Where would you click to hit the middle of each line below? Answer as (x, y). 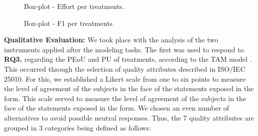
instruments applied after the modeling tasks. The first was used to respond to (124, 49)
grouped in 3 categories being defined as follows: (78, 127)
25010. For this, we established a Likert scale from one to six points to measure (125, 78)
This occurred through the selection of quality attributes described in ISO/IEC (125, 68)
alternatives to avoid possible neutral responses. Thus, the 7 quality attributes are (129, 117)
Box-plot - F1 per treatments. (69, 23)
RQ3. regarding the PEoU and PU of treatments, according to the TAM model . (128, 59)
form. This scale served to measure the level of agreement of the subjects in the (125, 98)
